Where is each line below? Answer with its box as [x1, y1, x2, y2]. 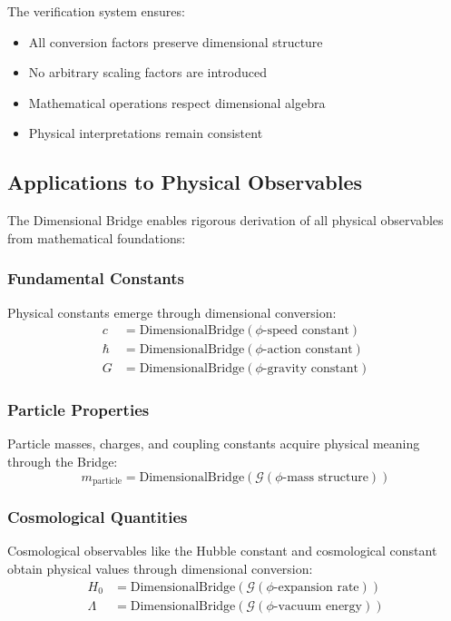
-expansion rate [273, 580, 359, 594]
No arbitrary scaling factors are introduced [28, 63, 267, 82]
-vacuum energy [273, 599, 362, 613]
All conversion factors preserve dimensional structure [28, 32, 323, 51]
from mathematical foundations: [7, 228, 186, 247]
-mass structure [282, 470, 368, 484]
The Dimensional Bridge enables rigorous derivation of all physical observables [7, 211, 444, 230]
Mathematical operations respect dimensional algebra [28, 93, 326, 112]
